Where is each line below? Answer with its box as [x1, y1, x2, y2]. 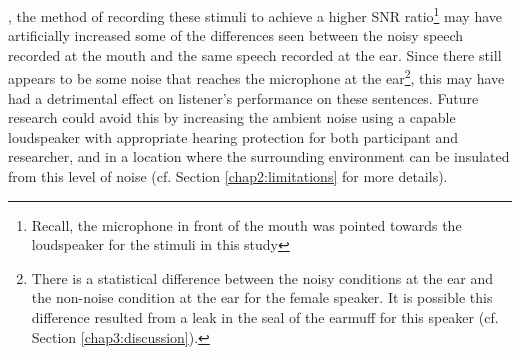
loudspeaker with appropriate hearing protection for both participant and [8, 126, 459, 147]
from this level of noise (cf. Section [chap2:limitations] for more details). [8, 166, 448, 187]
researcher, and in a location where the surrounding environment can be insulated [8, 146, 510, 167]
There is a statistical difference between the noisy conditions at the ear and [31, 267, 494, 288]
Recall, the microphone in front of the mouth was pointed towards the [31, 214, 462, 235]
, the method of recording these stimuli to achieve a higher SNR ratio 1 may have [8, 3, 502, 26]
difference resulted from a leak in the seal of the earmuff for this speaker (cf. [31, 307, 499, 328]
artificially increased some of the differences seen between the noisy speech [8, 25, 464, 46]
